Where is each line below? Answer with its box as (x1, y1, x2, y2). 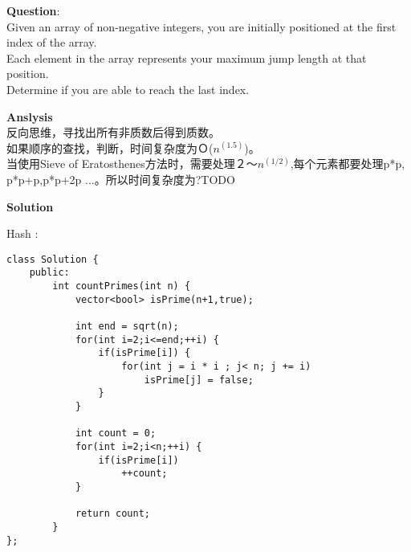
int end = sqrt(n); (75, 321, 179, 332)
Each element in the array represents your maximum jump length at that (6, 49, 367, 66)
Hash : (6, 225, 39, 242)
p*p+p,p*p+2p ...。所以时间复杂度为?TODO (6, 170, 235, 187)
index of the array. (6, 34, 97, 51)
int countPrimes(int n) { (52, 280, 191, 292)
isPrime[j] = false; (144, 374, 254, 386)
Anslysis (6, 108, 53, 125)
